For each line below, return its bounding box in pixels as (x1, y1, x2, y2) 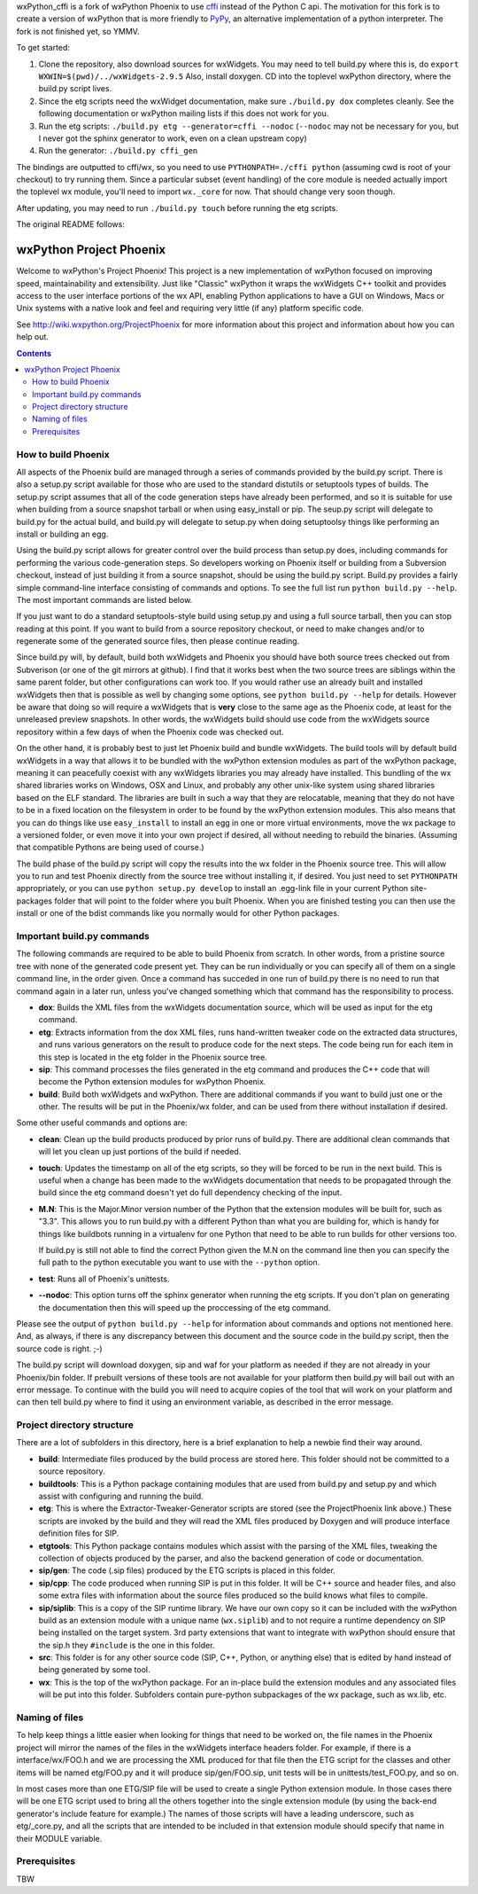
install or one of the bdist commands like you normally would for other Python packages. (16, 908, 340, 919)
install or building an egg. (16, 528, 109, 539)
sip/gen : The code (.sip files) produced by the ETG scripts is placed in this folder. (38, 1565, 335, 1576)
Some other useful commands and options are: (16, 1117, 188, 1128)
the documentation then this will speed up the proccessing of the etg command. (38, 1302, 331, 1312)
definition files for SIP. (38, 1528, 119, 1538)
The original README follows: (16, 219, 126, 230)
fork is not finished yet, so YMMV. (16, 26, 140, 36)
